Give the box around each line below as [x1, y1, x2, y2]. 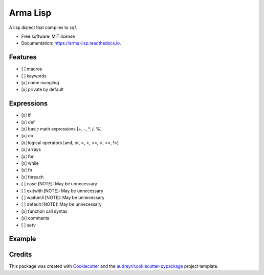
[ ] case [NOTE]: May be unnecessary [21, 181, 97, 187]
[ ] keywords [21, 73, 46, 78]
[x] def [21, 119, 35, 125]
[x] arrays [21, 147, 41, 152]
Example [9, 235, 36, 243]
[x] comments [21, 215, 49, 221]
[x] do [21, 133, 34, 139]
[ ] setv [21, 222, 36, 228]
